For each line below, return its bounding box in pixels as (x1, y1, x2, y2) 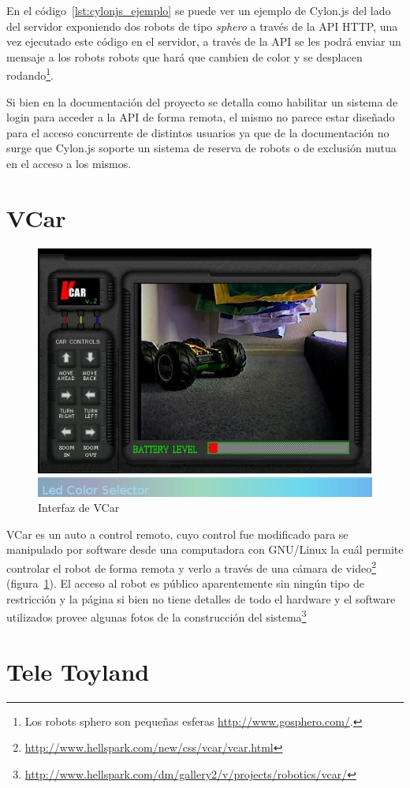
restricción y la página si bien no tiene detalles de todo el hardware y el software (6, 590, 396, 607)
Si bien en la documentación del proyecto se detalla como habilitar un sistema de (6, 93, 398, 110)
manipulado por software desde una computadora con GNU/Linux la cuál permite (6, 541, 404, 558)
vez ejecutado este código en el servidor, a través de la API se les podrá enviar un (6, 33, 401, 50)
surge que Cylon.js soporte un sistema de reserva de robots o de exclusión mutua (6, 140, 397, 156)
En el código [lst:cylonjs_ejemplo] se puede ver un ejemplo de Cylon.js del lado (6, 2, 391, 18)
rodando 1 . (6, 65, 54, 84)
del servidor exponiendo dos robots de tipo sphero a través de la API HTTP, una (6, 17, 398, 34)
